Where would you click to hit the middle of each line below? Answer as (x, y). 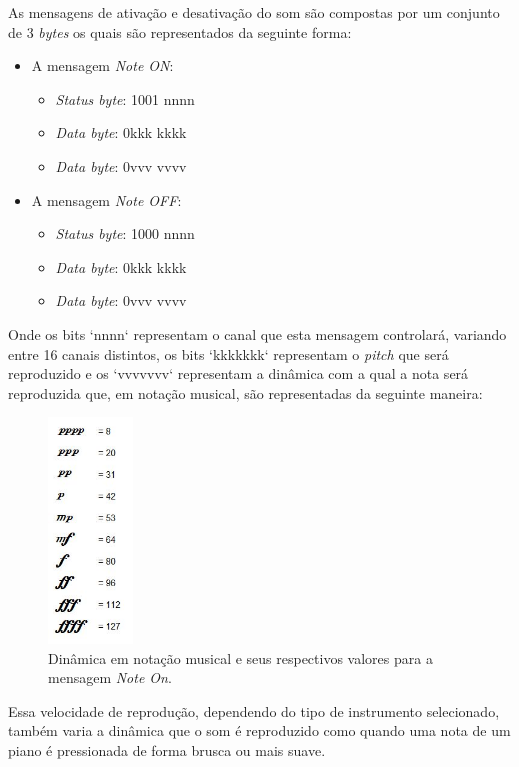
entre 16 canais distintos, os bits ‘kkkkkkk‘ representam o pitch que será (228, 353)
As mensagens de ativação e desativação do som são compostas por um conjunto (254, 12)
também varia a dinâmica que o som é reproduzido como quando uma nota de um (259, 730)
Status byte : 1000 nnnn (125, 233)
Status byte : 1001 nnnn (125, 98)
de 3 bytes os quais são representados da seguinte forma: (180, 31)
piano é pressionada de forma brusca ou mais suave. (167, 750)
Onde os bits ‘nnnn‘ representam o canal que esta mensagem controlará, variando (257, 333)
